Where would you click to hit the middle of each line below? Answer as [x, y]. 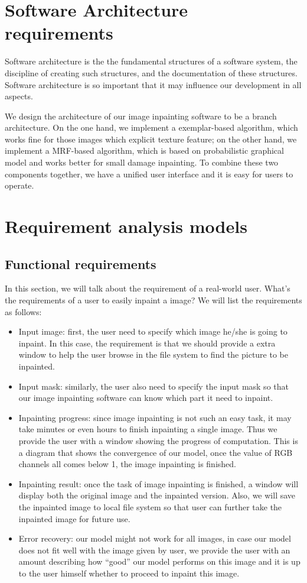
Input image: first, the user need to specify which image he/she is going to [153, 331]
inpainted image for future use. [74, 518]
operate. [19, 185]
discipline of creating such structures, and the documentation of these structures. [151, 72]
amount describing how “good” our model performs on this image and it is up [159, 561]
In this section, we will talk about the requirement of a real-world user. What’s [148, 288]
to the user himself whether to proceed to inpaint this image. [129, 573]
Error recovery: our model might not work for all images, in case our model [155, 538]
